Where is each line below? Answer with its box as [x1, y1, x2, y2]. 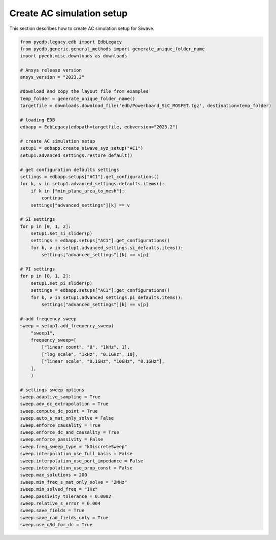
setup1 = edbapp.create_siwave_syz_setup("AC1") [20, 145, 144, 151]
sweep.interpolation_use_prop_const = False [20, 465, 133, 470]
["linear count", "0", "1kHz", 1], [41, 344, 130, 350]
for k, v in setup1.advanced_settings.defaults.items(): [20, 181, 165, 187]
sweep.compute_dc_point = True [20, 408, 98, 414]
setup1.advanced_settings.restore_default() [20, 152, 133, 158]
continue [41, 195, 63, 201]
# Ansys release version [20, 68, 82, 73]
